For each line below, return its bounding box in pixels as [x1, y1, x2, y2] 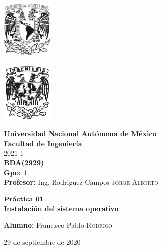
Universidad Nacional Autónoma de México [4, 128, 157, 139]
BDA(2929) [4, 157, 44, 168]
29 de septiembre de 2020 [4, 236, 81, 247]
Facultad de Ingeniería [4, 138, 82, 149]
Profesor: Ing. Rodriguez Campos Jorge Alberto [4, 177, 158, 187]
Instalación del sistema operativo [4, 203, 119, 213]
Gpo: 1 [4, 167, 28, 177]
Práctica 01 [4, 194, 44, 203]
